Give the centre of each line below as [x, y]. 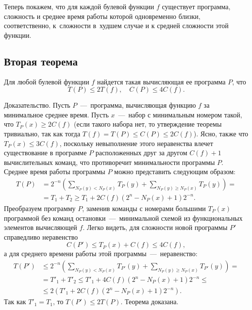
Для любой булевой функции [47, 81]
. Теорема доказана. [150, 302]
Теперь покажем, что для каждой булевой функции [79, 6]
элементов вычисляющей [41, 227]
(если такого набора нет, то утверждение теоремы [148, 124]
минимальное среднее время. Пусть [56, 114]
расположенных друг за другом [141, 153]
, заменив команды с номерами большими [144, 208]
